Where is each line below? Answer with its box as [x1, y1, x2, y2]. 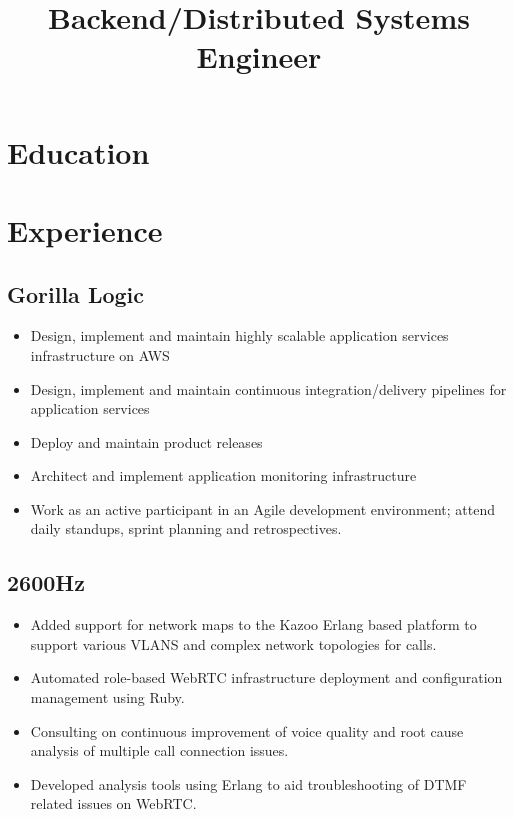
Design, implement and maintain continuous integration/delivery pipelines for [30, 378, 507, 399]
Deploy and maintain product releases [30, 431, 263, 452]
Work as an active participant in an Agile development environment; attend [30, 498, 495, 519]
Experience [7, 209, 163, 250]
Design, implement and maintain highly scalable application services [30, 325, 449, 346]
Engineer [196, 36, 322, 77]
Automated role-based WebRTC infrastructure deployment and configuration [30, 667, 503, 688]
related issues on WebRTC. [30, 793, 197, 814]
